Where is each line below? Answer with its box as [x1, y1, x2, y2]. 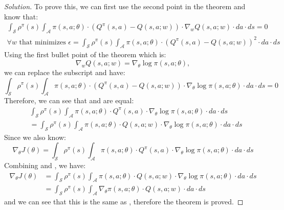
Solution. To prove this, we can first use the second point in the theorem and [4, 1, 246, 11]
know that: [4, 11, 38, 21]
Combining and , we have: [4, 159, 86, 170]
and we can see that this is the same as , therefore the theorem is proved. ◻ [4, 196, 244, 207]
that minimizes [19, 38, 66, 46]
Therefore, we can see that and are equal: [4, 95, 134, 106]
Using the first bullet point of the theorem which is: [4, 49, 166, 60]
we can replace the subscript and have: [4, 66, 125, 77]
